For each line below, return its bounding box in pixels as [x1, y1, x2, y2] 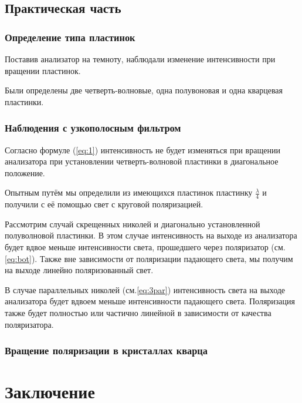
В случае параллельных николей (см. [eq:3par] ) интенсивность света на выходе [5, 283, 286, 295]
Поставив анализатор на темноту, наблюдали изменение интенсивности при [5, 53, 276, 65]
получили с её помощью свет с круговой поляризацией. [5, 198, 203, 210]
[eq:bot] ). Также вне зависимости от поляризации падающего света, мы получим [5, 252, 293, 264]
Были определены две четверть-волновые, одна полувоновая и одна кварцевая [5, 84, 283, 96]
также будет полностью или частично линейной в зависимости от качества [5, 306, 272, 318]
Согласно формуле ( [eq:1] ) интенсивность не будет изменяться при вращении [5, 143, 280, 156]
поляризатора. [5, 318, 54, 330]
